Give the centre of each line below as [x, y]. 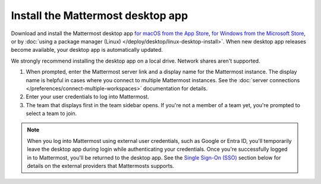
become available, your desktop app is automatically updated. [87, 50]
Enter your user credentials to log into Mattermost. [88, 97]
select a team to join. [51, 114]
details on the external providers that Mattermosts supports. [101, 166]
